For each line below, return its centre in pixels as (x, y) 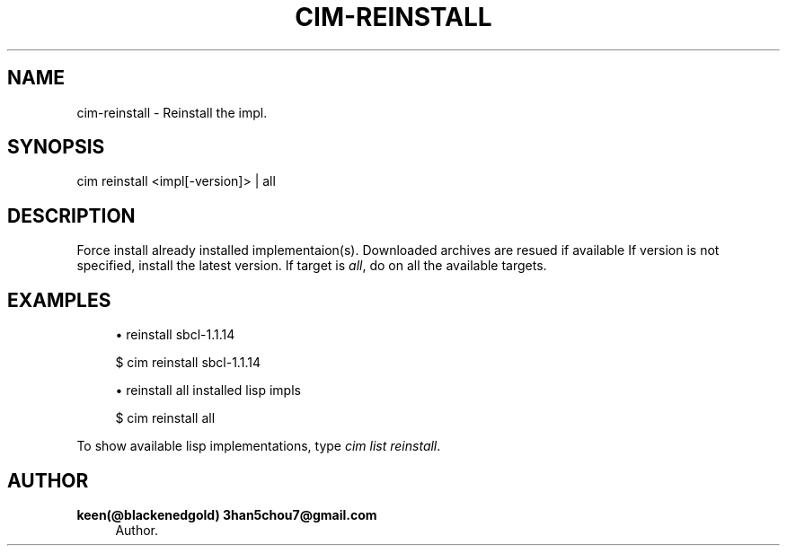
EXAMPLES (59, 300)
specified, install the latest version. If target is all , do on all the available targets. (312, 266)
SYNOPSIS (56, 147)
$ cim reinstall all (165, 418)
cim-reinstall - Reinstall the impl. (172, 112)
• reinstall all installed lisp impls (208, 391)
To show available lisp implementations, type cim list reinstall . (259, 446)
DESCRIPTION (71, 215)
